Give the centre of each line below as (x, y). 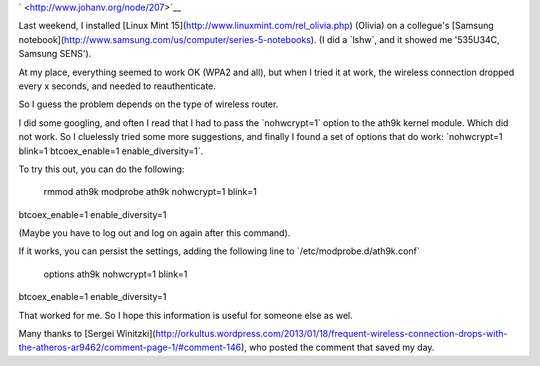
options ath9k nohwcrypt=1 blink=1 (115, 274)
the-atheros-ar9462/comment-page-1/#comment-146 (130, 347)
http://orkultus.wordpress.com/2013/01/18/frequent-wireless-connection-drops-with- (332, 334)
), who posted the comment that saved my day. (337, 347)
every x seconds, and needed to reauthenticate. (117, 86)
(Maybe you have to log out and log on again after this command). (154, 233)
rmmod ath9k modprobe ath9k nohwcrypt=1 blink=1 (150, 192)
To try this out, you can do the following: (101, 169)
